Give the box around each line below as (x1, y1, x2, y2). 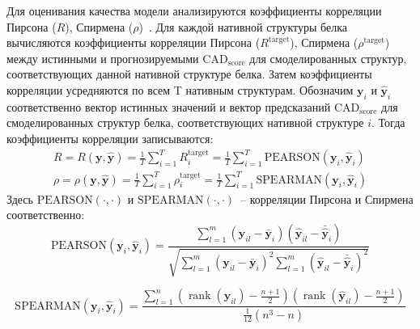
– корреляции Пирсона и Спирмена (240, 190, 414, 207)
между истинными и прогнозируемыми (6, 49, 199, 66)
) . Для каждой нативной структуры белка (138, 18, 348, 35)
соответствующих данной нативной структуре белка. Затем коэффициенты (6, 65, 372, 82)
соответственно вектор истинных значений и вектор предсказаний (6, 98, 331, 115)
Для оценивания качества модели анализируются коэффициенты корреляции (6, 2, 382, 19)
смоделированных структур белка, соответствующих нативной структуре (6, 114, 364, 131)
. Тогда (371, 114, 405, 131)
